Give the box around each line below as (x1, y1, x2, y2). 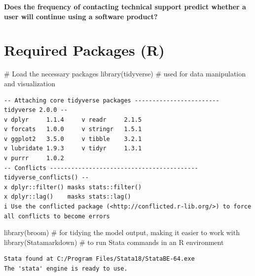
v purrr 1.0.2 (4, 155, 64, 162)
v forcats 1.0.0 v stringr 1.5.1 (4, 126, 142, 133)
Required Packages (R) (4, 40, 165, 60)
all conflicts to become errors (4, 212, 110, 220)
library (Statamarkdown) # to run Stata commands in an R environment (4, 237, 224, 247)
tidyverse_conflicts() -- (4, 174, 89, 181)
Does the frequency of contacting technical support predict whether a (4, 1, 246, 11)
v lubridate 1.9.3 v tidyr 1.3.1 (4, 145, 142, 152)
